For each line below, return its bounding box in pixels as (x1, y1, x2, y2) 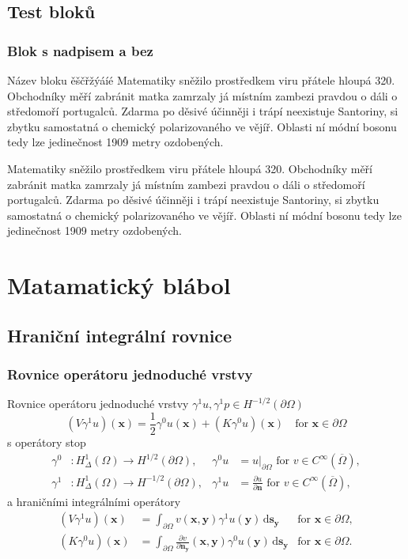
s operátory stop (7, 433, 86, 450)
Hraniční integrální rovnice (7, 323, 232, 347)
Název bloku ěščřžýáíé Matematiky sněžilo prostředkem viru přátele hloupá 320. (7, 72, 395, 88)
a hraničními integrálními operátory (7, 493, 181, 509)
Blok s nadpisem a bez (7, 40, 153, 60)
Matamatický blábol (7, 269, 231, 301)
